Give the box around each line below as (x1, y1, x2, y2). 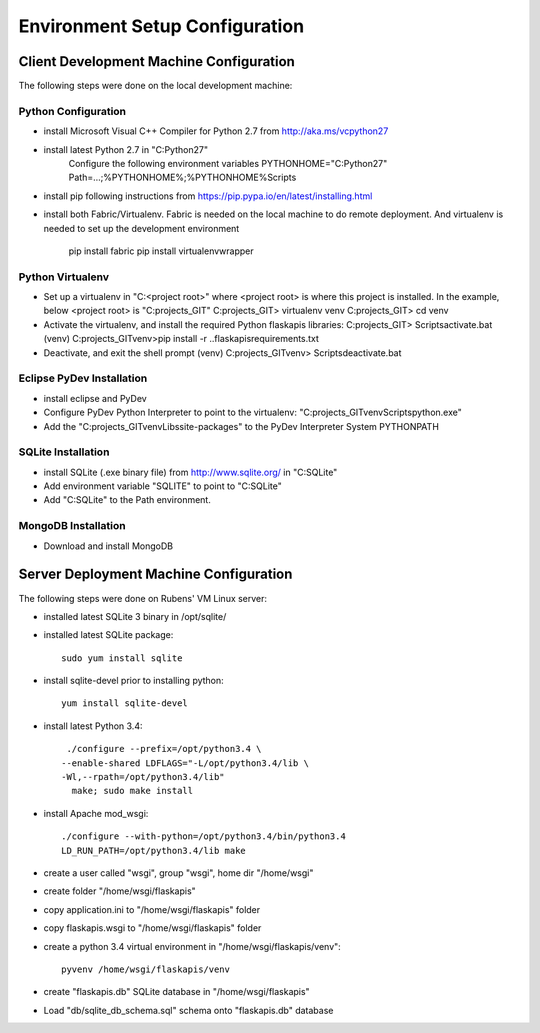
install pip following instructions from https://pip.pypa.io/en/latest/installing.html (43, 190, 373, 202)
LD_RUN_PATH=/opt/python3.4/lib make (61, 845, 247, 856)
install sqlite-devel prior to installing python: (43, 675, 224, 687)
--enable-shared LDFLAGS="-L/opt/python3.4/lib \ (61, 757, 310, 769)
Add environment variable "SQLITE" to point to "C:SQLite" (43, 480, 282, 492)
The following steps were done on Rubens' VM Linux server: (18, 592, 268, 604)
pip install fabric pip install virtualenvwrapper (68, 245, 254, 257)
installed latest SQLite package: (43, 629, 174, 641)
